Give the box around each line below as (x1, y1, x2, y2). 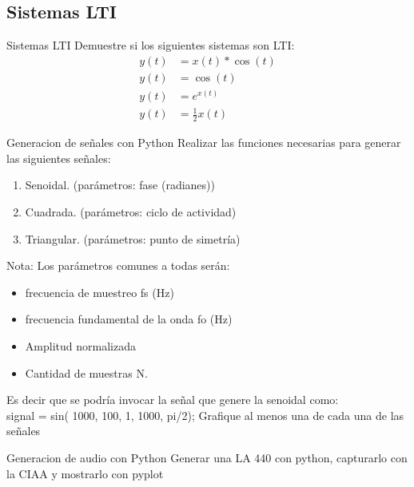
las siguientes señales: (6, 149, 111, 166)
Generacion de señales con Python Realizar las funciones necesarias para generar (6, 134, 401, 151)
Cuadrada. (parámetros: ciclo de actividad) (25, 204, 237, 220)
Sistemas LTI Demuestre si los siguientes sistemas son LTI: (6, 37, 295, 53)
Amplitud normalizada (25, 338, 136, 354)
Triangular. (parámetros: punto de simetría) (25, 230, 241, 247)
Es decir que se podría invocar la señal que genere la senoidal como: (6, 391, 339, 408)
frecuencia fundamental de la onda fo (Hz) (25, 311, 233, 327)
